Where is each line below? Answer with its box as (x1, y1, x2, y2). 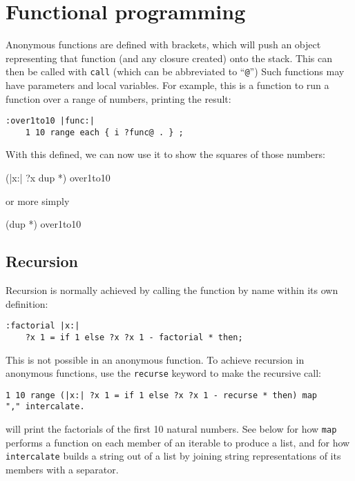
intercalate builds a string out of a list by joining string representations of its (6, 449, 341, 463)
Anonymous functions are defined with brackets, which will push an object (6, 37, 321, 52)
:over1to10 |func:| (6, 116, 95, 126)
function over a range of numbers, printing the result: (6, 91, 231, 106)
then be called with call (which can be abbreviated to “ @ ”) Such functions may (6, 64, 345, 79)
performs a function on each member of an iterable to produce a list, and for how (6, 435, 350, 449)
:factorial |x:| (6, 321, 80, 331)
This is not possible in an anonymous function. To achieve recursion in (6, 352, 305, 366)
